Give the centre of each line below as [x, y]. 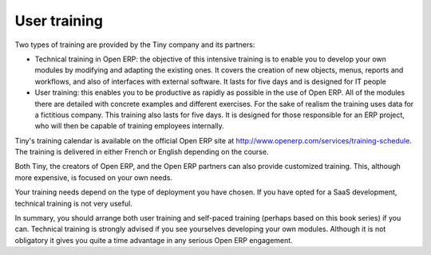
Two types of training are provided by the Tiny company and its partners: [135, 45]
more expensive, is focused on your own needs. [94, 177]
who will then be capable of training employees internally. [130, 126]
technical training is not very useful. [74, 203]
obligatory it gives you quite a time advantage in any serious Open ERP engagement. [154, 240]
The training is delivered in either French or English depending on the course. [142, 152]
